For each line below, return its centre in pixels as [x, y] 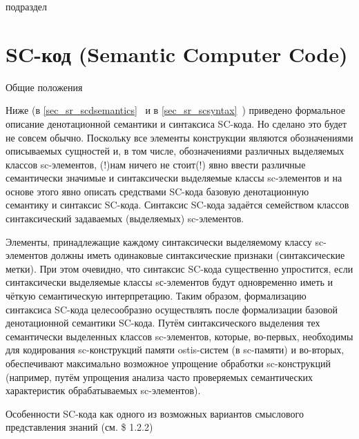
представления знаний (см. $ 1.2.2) [79, 427]
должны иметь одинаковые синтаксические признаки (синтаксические [198, 255]
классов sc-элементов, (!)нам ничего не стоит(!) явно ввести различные [156, 164]
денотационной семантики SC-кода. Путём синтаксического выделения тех [163, 323]
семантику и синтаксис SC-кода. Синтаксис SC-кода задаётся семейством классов [177, 205]
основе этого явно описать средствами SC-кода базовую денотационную [157, 191]
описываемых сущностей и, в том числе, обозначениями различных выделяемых [175, 151]
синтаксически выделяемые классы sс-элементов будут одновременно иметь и [169, 282]
